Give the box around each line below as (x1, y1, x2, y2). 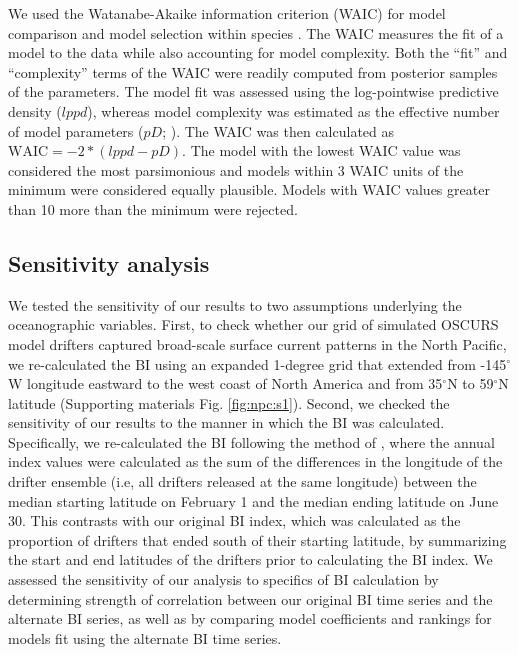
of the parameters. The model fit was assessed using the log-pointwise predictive (8, 81, 499, 102)
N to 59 (447, 373, 494, 394)
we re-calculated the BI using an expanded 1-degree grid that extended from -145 (8, 353, 507, 374)
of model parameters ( (8, 120, 144, 141)
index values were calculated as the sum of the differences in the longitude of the (8, 451, 503, 472)
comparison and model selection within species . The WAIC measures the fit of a (8, 22, 504, 43)
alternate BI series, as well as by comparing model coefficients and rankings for (8, 608, 492, 629)
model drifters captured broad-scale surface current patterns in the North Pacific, (8, 333, 507, 354)
